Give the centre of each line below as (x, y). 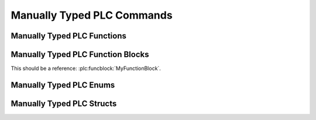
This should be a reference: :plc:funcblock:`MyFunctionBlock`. (86, 68)
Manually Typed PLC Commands (92, 15)
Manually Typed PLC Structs (64, 103)
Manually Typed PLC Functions (69, 36)
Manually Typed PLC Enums (63, 85)
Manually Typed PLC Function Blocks (80, 54)
